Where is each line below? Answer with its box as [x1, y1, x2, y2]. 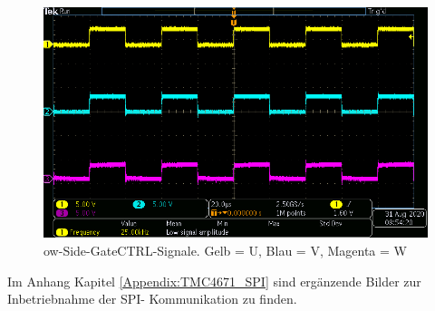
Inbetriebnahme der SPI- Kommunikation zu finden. [7, 289, 297, 308]
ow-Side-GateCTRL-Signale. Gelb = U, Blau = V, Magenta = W [43, 240, 407, 259]
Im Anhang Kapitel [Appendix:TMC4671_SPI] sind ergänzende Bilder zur [7, 271, 421, 290]
